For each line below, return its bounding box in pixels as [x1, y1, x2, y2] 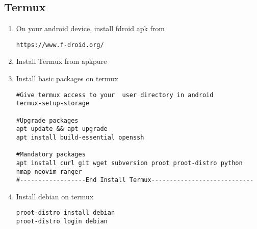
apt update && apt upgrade [16, 125, 108, 133]
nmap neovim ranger [16, 168, 82, 175]
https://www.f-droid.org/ [16, 41, 104, 49]
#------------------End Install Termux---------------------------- [16, 176, 254, 184]
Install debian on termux [16, 191, 94, 201]
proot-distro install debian [16, 209, 115, 217]
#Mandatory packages [16, 151, 86, 158]
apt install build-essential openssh [16, 133, 144, 141]
